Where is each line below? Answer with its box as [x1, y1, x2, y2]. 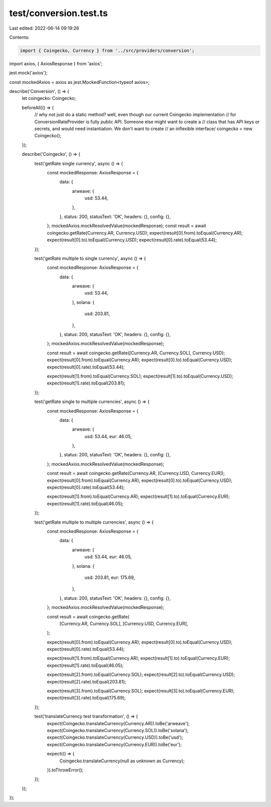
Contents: [9, 34, 30, 40]
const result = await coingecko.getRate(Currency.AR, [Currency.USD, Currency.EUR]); [47, 470, 225, 476]
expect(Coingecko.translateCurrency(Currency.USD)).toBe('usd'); [47, 734, 183, 741]
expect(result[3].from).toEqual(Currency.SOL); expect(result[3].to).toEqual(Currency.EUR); [47, 688, 235, 694]
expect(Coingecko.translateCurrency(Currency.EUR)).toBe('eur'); [47, 741, 182, 747]
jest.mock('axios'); [9, 70, 48, 76]
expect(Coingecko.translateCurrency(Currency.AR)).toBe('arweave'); [47, 720, 190, 726]
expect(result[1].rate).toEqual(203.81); [47, 380, 125, 386]
